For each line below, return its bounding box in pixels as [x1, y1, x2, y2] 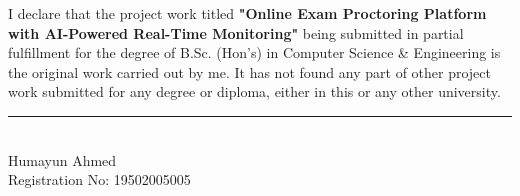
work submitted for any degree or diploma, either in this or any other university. [8, 81, 501, 102]
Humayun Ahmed [8, 149, 117, 170]
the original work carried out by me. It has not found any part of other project [8, 61, 491, 82]
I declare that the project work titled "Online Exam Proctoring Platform [8, 3, 487, 23]
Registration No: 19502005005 [8, 169, 191, 190]
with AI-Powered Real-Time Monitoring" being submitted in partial [8, 22, 464, 43]
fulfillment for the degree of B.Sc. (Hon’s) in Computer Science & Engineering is [8, 42, 501, 63]
